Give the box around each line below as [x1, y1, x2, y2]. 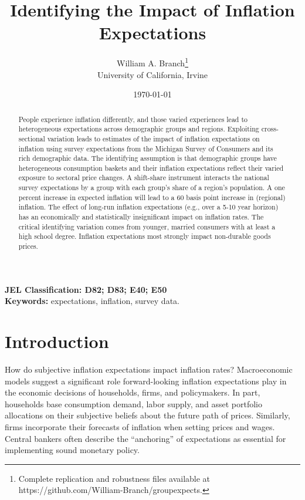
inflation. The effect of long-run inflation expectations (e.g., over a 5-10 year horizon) [18, 202, 279, 212]
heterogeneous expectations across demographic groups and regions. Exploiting [18, 124, 259, 134]
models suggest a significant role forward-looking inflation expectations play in [5, 374, 287, 387]
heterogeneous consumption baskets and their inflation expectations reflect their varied [18, 163, 284, 173]
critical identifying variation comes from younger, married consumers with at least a [18, 221, 276, 231]
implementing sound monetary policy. [5, 444, 140, 456]
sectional [18, 133, 45, 143]
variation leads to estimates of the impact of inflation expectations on [47, 133, 260, 143]
